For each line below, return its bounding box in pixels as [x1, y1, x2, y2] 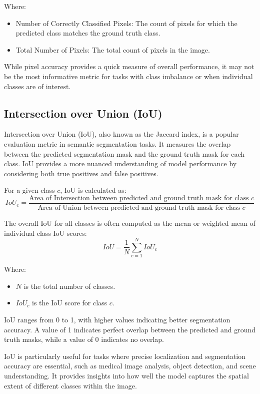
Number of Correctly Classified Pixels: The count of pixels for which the [15, 18, 237, 28]
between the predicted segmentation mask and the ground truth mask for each [4, 148, 245, 159]
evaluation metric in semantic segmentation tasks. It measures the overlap [4, 138, 231, 149]
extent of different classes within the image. [4, 380, 137, 390]
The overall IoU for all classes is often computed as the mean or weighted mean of [4, 217, 255, 228]
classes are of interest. [4, 81, 71, 91]
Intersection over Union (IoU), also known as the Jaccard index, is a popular [4, 129, 239, 139]
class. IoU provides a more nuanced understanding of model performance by [4, 158, 237, 169]
